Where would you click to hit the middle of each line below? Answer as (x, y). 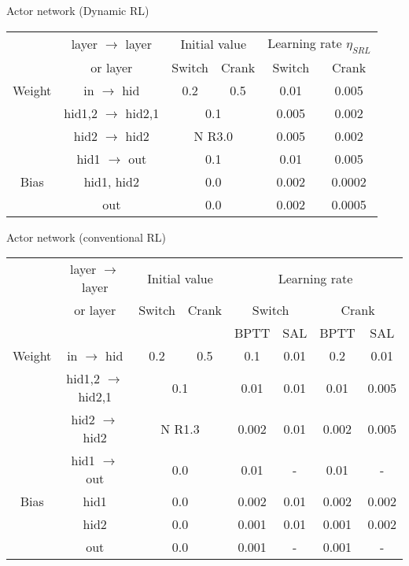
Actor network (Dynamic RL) (78, 10)
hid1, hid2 (111, 181)
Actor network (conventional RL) (87, 237)
